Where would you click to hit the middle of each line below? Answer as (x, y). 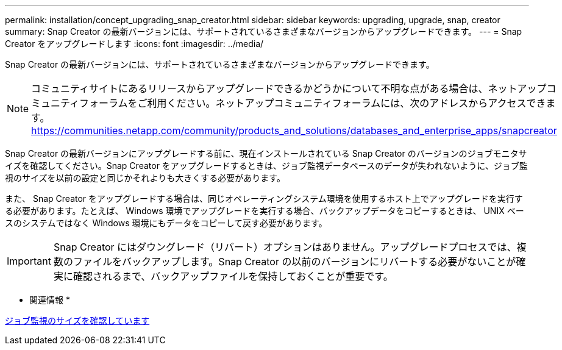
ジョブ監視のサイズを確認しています (77, 320)
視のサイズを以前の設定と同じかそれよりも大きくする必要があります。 (145, 178)
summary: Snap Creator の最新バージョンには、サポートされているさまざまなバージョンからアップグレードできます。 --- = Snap (264, 31)
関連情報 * (50, 300)
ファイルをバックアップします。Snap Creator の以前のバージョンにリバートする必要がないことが (294, 262)
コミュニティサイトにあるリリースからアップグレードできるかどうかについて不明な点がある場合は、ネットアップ (289, 88)
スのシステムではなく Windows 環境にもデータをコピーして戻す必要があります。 (166, 223)
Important (29, 261)
